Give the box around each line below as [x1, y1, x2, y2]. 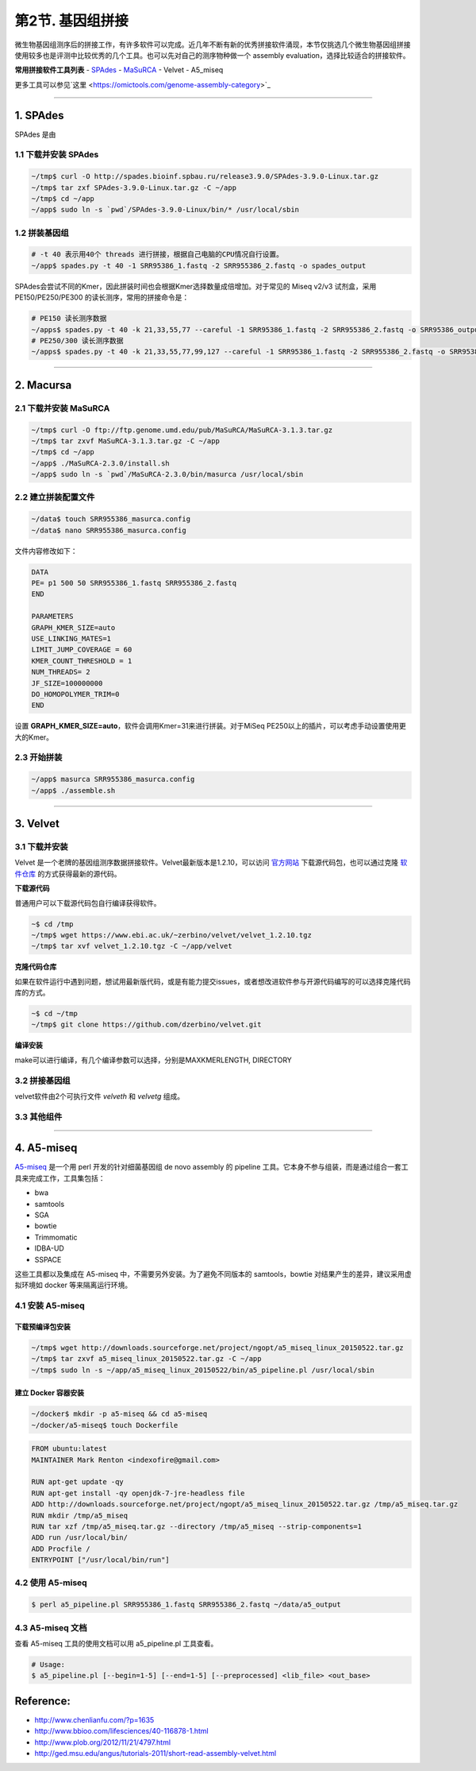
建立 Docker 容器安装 [14, 1388, 85, 1398]
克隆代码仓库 [14, 962, 57, 972]
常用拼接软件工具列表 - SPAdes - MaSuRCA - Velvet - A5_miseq [14, 65, 224, 75]
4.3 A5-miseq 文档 [14, 1622, 87, 1633]
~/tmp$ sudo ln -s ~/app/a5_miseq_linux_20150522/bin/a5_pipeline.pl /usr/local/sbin [31, 1365, 374, 1375]
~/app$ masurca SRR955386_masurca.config [31, 775, 195, 784]
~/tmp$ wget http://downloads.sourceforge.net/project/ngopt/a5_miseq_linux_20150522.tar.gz [31, 1343, 404, 1352]
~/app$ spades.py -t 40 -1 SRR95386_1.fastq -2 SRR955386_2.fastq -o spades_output [31, 261, 367, 270]
